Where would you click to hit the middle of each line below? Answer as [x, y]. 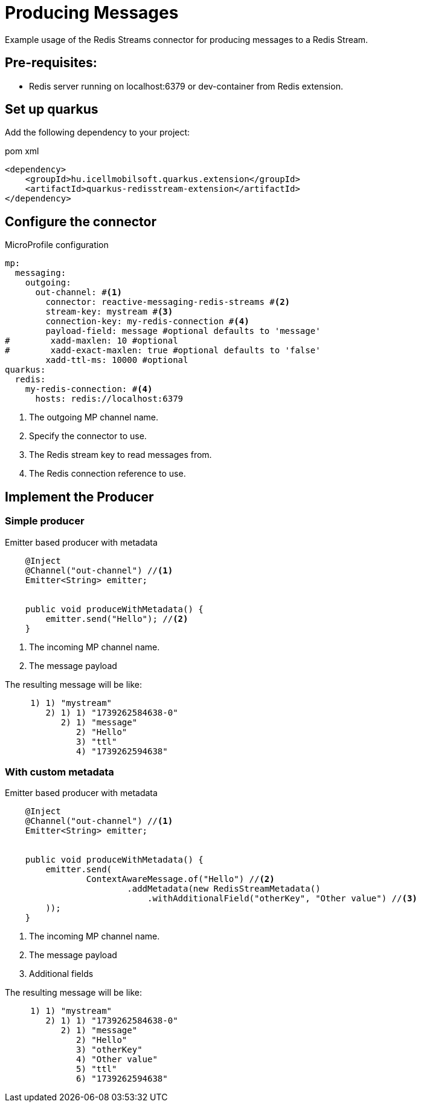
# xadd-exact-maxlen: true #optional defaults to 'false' [163, 351]
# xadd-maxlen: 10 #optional [92, 341]
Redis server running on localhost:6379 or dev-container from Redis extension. [186, 86]
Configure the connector [81, 221]
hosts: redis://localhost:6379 [109, 399]
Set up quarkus [52, 109]
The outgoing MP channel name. [94, 417]
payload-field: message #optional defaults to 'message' [183, 331]
